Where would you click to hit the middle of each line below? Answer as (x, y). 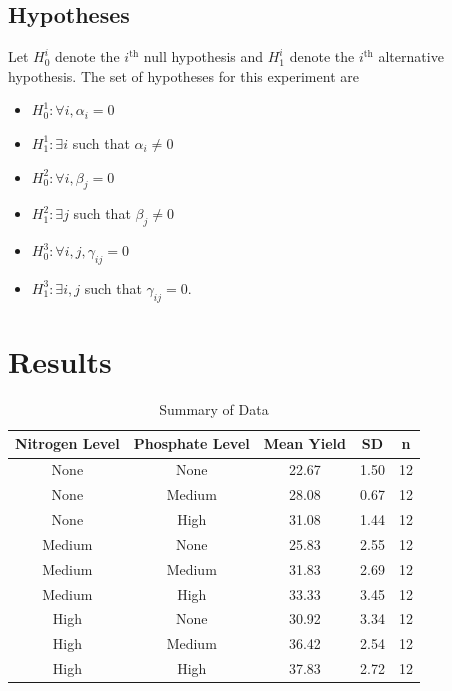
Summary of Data (214, 408)
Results (60, 360)
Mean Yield (304, 443)
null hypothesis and (203, 56)
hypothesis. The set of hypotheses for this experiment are (183, 75)
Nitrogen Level (67, 443)
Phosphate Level (191, 443)
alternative (411, 56)
